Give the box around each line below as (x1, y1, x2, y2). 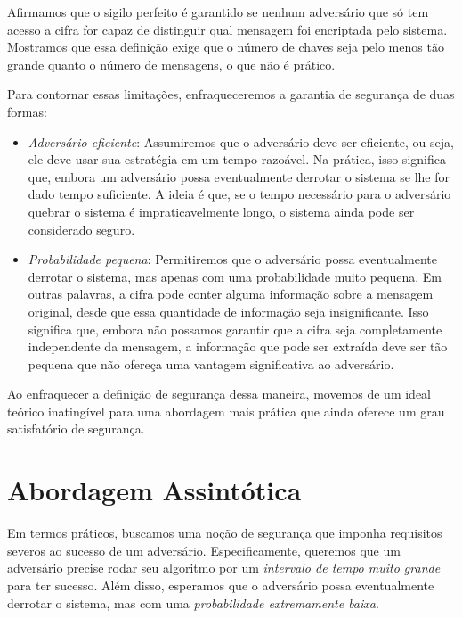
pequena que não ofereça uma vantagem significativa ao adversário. (28, 354, 394, 373)
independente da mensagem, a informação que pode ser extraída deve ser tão (28, 337, 448, 356)
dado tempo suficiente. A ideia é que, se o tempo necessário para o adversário (28, 185, 451, 203)
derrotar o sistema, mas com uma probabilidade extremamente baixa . (7, 593, 379, 612)
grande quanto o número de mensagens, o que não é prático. (7, 54, 336, 73)
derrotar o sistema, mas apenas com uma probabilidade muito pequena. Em (28, 267, 442, 285)
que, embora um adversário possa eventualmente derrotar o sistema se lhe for (28, 167, 450, 185)
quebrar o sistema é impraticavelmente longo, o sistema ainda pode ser (28, 202, 415, 220)
